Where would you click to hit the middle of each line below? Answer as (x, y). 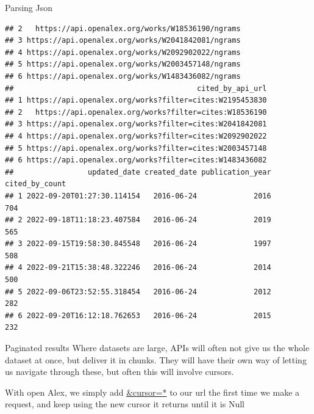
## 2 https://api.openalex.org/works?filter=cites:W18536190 (136, 112)
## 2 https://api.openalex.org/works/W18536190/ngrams (123, 28)
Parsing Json (29, 7)
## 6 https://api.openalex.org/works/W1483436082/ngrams (123, 76)
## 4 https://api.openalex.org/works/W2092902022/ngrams (123, 52)
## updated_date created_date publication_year (138, 172)
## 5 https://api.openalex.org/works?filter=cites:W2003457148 (136, 148)
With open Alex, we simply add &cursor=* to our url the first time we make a (152, 392)
